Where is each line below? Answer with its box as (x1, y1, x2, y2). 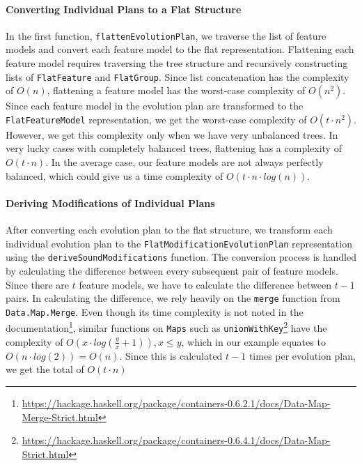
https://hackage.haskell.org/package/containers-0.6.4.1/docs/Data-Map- (22, 433, 331, 448)
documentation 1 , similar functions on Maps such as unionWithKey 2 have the (6, 319, 327, 335)
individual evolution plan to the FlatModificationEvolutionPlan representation (6, 236, 352, 250)
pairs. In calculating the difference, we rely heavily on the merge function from (6, 291, 340, 305)
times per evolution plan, (249, 348, 356, 363)
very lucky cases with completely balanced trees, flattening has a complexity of (6, 141, 342, 155)
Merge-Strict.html (22, 409, 98, 424)
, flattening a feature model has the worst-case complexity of (47, 83, 306, 98)
